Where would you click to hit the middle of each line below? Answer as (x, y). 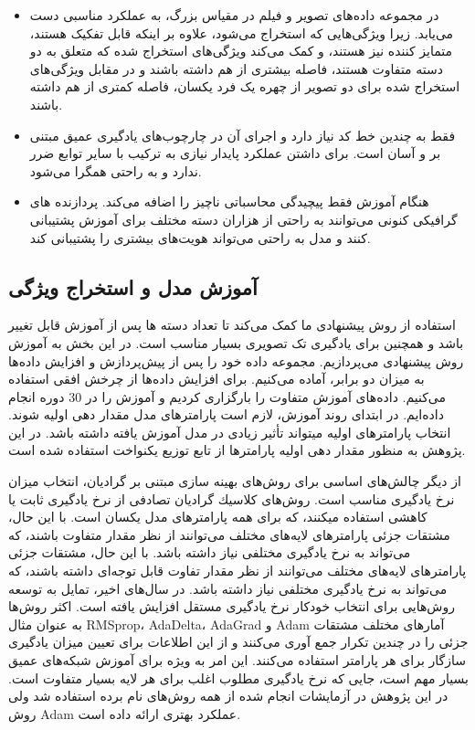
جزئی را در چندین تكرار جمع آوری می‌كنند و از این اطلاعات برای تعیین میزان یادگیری (238, 642)
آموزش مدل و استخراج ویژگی (133, 286)
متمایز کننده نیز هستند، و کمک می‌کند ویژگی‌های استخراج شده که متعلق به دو (241, 51)
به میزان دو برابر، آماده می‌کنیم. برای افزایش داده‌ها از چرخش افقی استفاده (216, 379)
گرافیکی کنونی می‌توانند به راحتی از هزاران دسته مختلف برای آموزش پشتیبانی (243, 219)
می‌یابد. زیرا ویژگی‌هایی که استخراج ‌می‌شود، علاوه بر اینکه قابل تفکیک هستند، (242, 32)
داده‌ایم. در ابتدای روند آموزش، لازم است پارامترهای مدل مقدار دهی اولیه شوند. (226, 414)
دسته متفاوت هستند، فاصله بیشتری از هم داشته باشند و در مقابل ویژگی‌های (236, 68)
